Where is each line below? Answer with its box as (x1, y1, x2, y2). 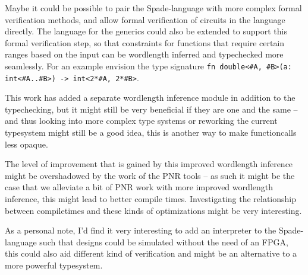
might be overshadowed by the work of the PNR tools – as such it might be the (5, 169, 295, 181)
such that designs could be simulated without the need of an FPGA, (39, 235, 288, 248)
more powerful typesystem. (5, 259, 103, 271)
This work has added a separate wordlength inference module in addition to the (5, 91, 296, 104)
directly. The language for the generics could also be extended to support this (5, 25, 287, 37)
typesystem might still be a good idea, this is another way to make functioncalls (5, 126, 297, 139)
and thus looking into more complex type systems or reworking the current (5, 114, 278, 127)
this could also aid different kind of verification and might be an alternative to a (5, 247, 297, 260)
